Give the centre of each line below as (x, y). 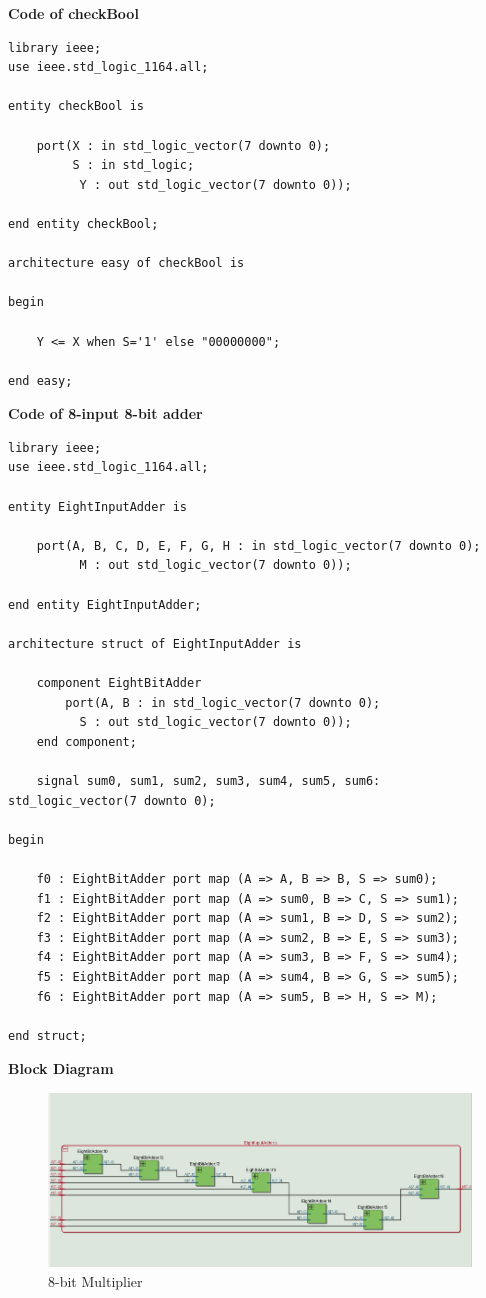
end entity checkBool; (83, 223)
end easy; (40, 380)
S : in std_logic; (133, 165)
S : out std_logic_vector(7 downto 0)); (215, 722)
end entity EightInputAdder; (105, 604)
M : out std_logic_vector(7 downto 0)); (215, 565)
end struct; (47, 1035)
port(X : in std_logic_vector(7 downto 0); (183, 145)
